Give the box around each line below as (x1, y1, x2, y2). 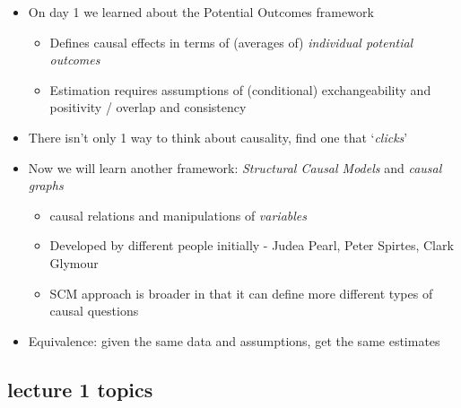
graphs (28, 176, 64, 195)
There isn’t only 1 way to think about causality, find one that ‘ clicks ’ (28, 127, 408, 146)
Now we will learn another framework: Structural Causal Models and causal (28, 158, 442, 177)
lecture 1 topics (7, 375, 153, 403)
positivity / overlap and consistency (49, 98, 247, 117)
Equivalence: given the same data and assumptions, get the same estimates (28, 331, 440, 350)
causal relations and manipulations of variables (49, 205, 307, 224)
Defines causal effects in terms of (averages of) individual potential (49, 32, 413, 51)
